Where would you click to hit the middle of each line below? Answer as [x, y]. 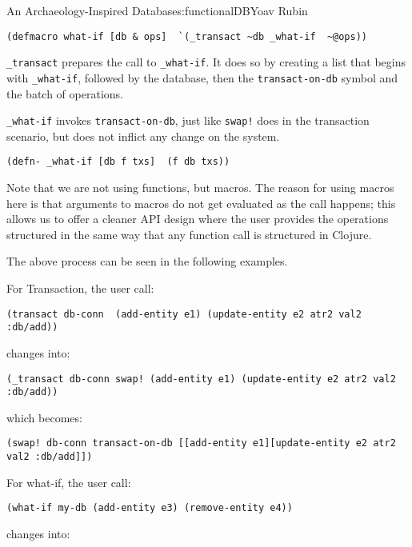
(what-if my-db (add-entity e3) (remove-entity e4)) [150, 508]
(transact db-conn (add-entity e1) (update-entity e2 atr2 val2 [184, 314]
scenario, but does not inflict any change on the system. [143, 136]
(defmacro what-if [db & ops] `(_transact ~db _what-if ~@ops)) [187, 36]
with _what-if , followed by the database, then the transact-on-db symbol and [202, 77]
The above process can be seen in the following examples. [147, 261]
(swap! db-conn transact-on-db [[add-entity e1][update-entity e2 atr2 [201, 443]
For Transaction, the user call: [80, 288]
